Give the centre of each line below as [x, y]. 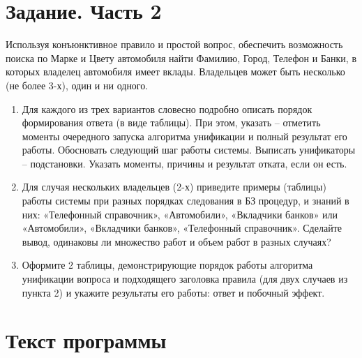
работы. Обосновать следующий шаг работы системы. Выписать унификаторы [189, 150]
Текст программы [86, 340]
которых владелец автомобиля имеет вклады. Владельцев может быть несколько [175, 72]
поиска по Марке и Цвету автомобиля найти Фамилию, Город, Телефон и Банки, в [181, 58]
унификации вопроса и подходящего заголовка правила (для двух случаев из [185, 279]
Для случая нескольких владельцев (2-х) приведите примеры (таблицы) [174, 187]
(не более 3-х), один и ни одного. [77, 85]
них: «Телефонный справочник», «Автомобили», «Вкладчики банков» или [180, 214]
